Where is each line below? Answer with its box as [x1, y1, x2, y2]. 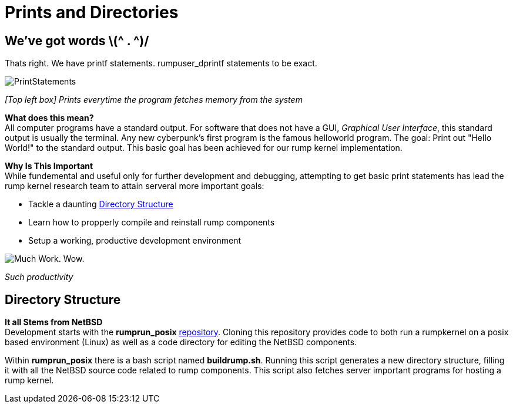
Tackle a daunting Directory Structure [28, 199, 173, 210]
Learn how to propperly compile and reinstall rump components [28, 217, 275, 228]
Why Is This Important [5, 161, 93, 171]
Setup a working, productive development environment [28, 235, 242, 246]
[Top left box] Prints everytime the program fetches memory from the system [5, 95, 303, 105]
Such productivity [5, 272, 73, 282]
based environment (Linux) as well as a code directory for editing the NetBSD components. [5, 337, 357, 348]
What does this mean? [5, 113, 94, 123]
